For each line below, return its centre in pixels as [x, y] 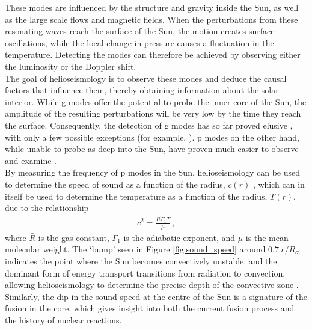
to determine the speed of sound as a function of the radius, [115, 184]
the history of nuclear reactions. [63, 319]
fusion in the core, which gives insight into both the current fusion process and [150, 308]
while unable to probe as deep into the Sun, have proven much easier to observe [152, 149]
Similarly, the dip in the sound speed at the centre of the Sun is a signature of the [156, 296]
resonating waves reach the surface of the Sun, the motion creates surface [140, 31]
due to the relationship [47, 208]
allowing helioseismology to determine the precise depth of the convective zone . [152, 285]
